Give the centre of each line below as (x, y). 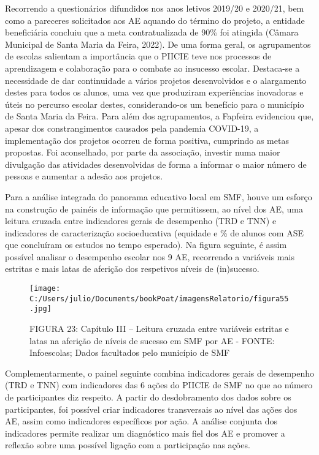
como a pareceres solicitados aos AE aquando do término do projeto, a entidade (155, 20)
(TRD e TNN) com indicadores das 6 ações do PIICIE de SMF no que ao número (159, 385)
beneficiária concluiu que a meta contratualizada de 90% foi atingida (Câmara (152, 32)
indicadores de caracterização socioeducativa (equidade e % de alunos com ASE (155, 232)
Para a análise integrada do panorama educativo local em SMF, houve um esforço (159, 196)
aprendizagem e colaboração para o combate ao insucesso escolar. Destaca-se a (152, 68)
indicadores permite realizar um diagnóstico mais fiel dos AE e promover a (145, 433)
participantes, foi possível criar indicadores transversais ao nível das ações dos (151, 409)
